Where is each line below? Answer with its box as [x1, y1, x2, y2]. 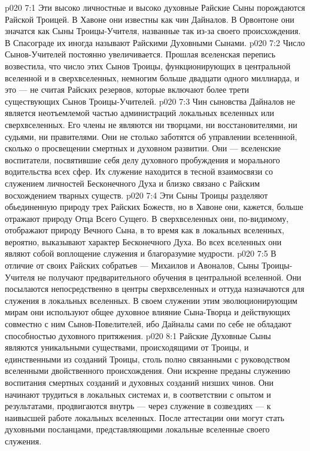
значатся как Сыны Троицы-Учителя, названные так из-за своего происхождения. [5, 25, 301, 37]
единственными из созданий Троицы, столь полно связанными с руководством [5, 352, 290, 365]
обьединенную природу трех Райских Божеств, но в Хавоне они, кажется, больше [5, 200, 303, 213]
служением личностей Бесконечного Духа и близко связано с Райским [5, 176, 260, 189]
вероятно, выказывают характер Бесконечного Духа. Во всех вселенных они [5, 235, 282, 248]
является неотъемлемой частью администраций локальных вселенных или [5, 106, 275, 119]
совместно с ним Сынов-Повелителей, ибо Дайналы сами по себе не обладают [5, 318, 291, 330]
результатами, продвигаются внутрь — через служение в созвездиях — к [5, 400, 271, 412]
